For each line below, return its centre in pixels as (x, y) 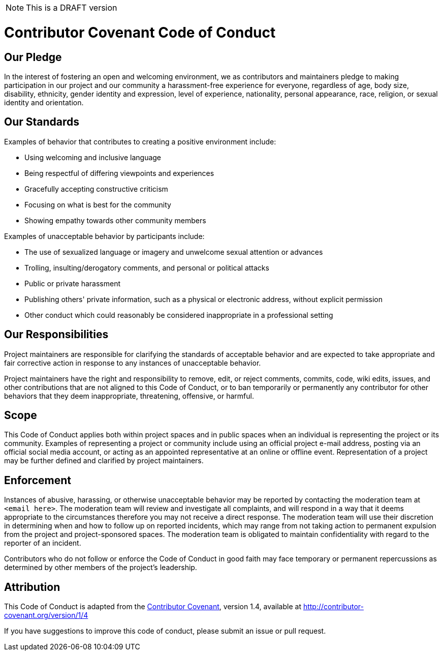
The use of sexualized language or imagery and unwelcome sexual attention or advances (174, 252)
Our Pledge (33, 57)
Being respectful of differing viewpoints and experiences (119, 173)
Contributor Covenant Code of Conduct (140, 32)
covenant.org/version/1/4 (46, 615)
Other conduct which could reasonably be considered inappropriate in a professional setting (179, 315)
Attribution (32, 587)
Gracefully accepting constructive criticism (96, 189)
